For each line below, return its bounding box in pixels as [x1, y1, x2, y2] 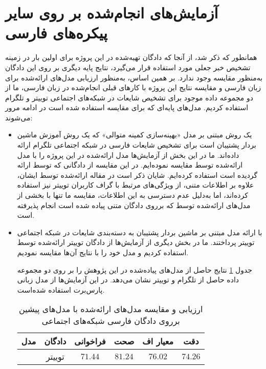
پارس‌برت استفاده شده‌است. [17, 284, 105, 295]
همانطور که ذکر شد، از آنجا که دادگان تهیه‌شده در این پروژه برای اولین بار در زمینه [5, 52, 257, 63]
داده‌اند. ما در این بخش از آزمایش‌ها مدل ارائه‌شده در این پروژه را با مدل [17, 149, 239, 160]
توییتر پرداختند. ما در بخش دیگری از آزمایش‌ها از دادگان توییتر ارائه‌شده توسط [17, 237, 255, 248]
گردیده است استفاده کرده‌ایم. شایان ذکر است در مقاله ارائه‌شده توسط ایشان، [17, 169, 258, 180]
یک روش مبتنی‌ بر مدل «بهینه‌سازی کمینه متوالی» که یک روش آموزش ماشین [17, 129, 252, 140]
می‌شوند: [5, 112, 33, 122]
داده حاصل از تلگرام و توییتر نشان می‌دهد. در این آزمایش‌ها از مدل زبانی [17, 274, 239, 285]
